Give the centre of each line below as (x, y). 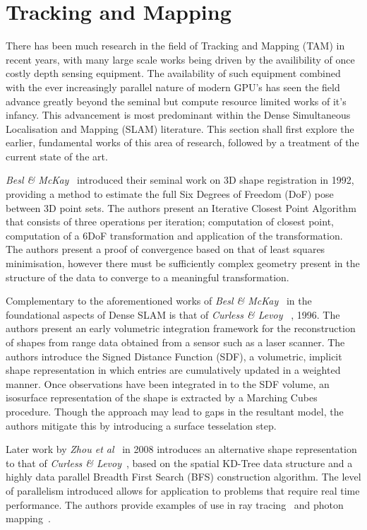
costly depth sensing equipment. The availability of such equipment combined (173, 73)
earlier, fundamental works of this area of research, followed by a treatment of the (182, 142)
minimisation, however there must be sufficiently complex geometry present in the (183, 263)
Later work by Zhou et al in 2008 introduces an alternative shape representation (181, 449)
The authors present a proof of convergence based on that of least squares (166, 249)
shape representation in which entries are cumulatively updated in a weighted (173, 370)
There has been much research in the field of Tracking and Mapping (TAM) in (175, 46)
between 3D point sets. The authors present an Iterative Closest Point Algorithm (181, 207)
